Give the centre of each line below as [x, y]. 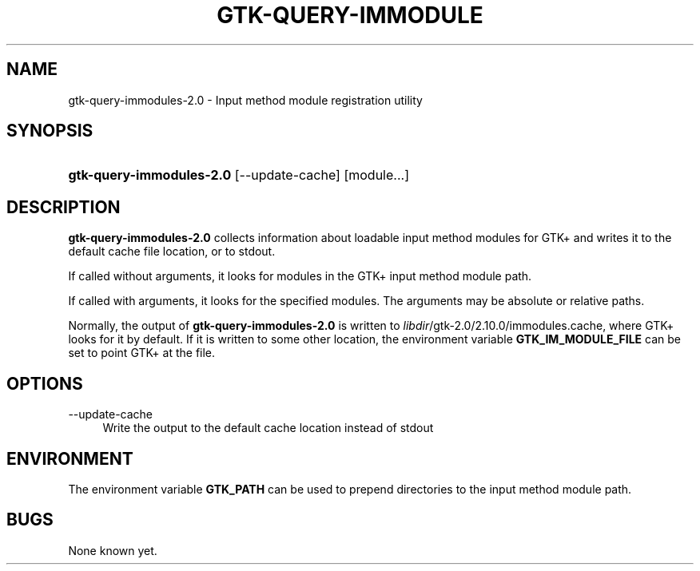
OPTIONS [45, 383]
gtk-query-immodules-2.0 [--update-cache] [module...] [239, 175]
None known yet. [113, 550]
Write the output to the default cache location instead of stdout [268, 428]
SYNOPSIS [50, 131]
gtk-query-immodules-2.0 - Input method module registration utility [245, 100]
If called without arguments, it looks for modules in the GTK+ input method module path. [300, 276]
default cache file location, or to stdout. [172, 252]
